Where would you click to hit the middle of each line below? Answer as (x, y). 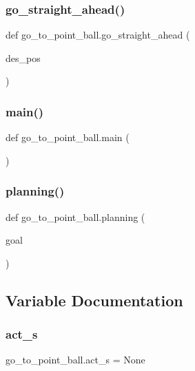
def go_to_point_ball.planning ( (75, 216)
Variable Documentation (94, 300)
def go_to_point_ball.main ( (68, 137)
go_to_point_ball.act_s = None (75, 360)
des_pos (23, 57)
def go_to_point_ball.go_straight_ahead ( (98, 35)
